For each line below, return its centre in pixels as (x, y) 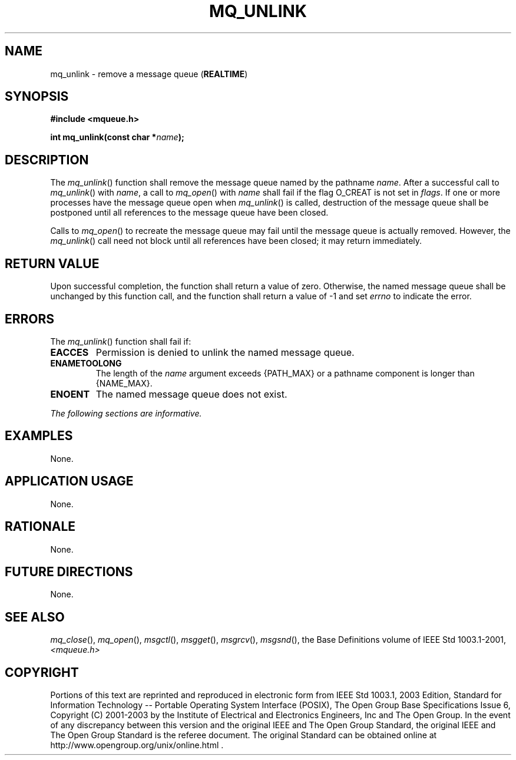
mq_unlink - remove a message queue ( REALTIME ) (149, 74)
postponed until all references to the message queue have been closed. (189, 213)
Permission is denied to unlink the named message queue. (225, 352)
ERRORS (30, 319)
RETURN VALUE (52, 263)
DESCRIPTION (47, 160)
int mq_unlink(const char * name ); (117, 137)
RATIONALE (40, 527)
